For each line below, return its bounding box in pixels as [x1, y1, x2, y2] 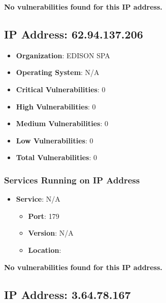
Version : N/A [28, 228, 74, 238]
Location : [28, 244, 61, 255]
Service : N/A [16, 194, 60, 204]
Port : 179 [28, 210, 59, 221]
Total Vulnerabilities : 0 [16, 152, 97, 163]
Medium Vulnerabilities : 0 [16, 118, 108, 129]
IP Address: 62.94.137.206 [4, 26, 143, 42]
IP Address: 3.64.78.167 [4, 286, 131, 302]
